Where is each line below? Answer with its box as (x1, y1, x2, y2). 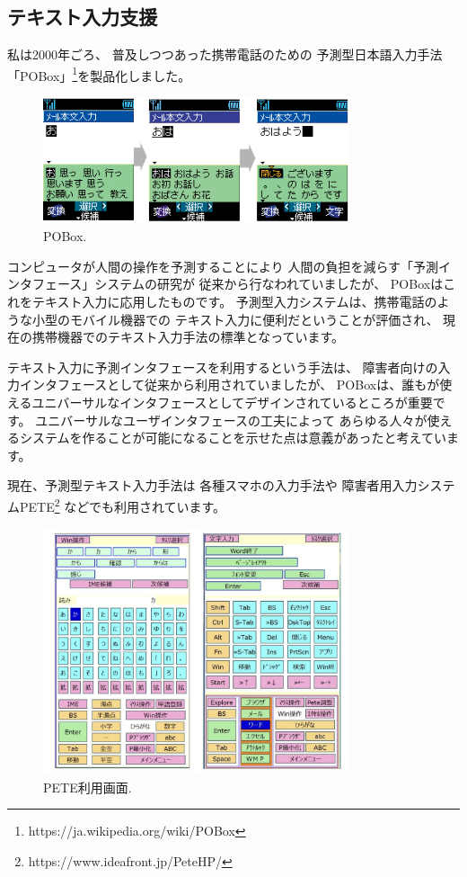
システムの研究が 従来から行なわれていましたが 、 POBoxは (94, 274, 444, 293)
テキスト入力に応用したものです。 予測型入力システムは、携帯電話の (31, 292, 437, 311)
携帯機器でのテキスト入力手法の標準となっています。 (31, 327, 345, 346)
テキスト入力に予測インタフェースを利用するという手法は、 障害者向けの (7, 357, 438, 376)
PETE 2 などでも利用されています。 (19, 494, 226, 515)
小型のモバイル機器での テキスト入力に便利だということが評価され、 (31, 309, 439, 328)
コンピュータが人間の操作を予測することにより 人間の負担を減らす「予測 (7, 256, 439, 275)
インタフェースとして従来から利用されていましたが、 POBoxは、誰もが (19, 375, 440, 394)
